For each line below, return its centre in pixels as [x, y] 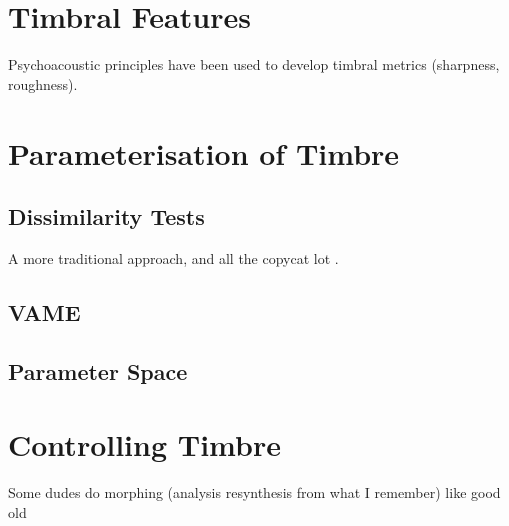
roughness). [43, 83]
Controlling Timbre [144, 444]
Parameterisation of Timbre [204, 152]
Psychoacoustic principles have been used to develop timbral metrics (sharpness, [254, 64]
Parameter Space [98, 370]
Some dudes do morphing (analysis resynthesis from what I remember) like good [254, 492]
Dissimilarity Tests [106, 216]
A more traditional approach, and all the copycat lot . [173, 257]
